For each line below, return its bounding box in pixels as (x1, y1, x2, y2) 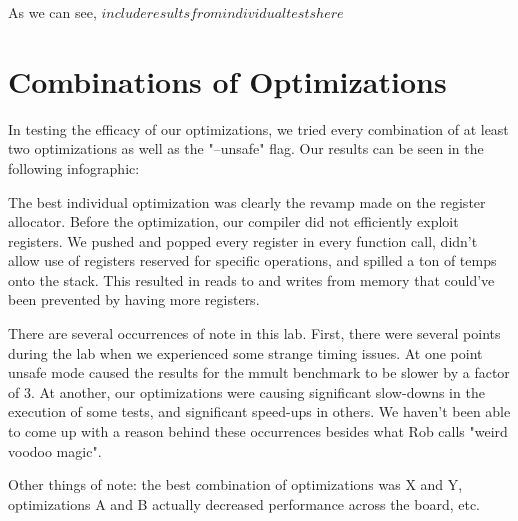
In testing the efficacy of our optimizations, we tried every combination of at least (8, 118, 509, 139)
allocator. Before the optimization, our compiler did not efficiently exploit (8, 211, 459, 232)
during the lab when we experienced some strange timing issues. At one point (8, 342, 483, 363)
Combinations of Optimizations (8, 60, 447, 101)
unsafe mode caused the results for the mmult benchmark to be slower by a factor (8, 362, 510, 383)
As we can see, (8, 2, 97, 22)
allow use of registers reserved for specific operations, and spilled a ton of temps (8, 250, 497, 271)
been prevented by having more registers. (8, 289, 260, 310)
